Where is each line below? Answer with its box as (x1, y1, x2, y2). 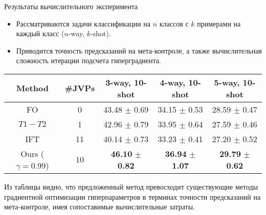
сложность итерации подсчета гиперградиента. (16, 55, 161, 66)
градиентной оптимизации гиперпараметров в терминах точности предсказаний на (4, 191, 261, 202)
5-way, (214, 76, 240, 88)
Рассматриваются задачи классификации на (16, 18, 150, 29)
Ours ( (20, 147, 45, 159)
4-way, (160, 76, 186, 88)
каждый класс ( (16, 28, 64, 39)
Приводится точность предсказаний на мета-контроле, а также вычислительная (16, 45, 262, 56)
